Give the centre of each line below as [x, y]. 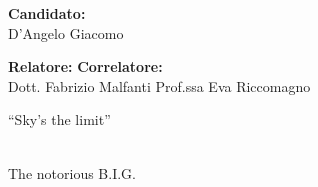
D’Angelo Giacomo [66, 32]
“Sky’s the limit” [59, 119]
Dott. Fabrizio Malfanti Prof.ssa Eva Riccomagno [159, 85]
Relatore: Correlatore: [85, 66]
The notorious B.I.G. [72, 172]
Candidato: [47, 13]
